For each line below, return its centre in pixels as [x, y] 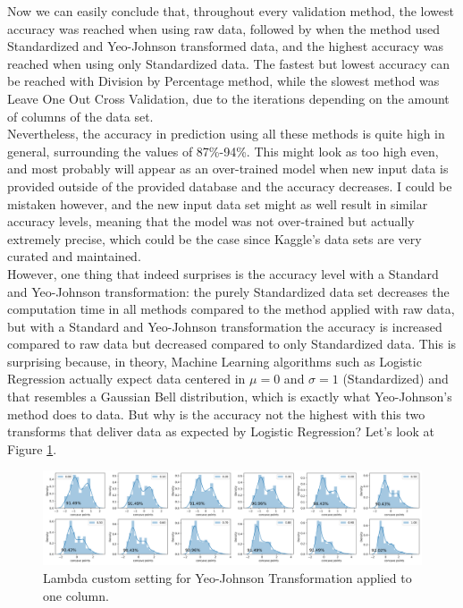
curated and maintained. [74, 256]
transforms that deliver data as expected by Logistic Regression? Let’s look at [221, 431]
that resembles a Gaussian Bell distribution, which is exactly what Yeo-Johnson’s [230, 397]
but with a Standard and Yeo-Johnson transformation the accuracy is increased [225, 326]
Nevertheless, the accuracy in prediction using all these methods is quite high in [226, 134]
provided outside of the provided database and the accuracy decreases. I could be [230, 186]
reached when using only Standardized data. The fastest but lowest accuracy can [229, 63]
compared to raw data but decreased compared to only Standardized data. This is [232, 344]
